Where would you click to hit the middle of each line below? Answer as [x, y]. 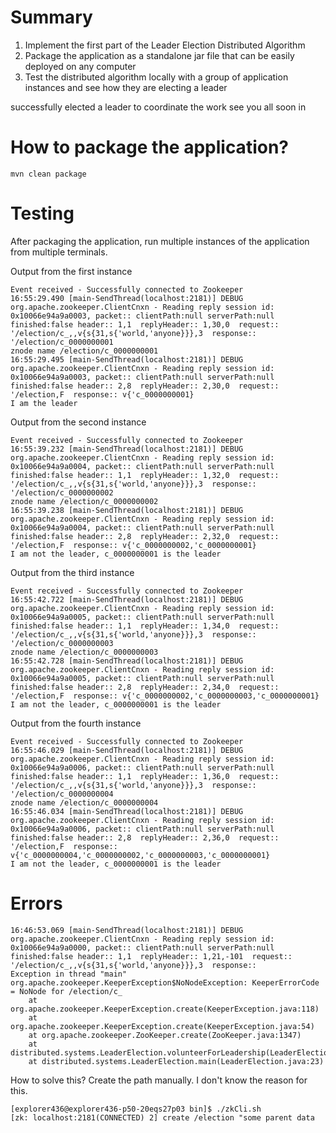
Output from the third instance [72, 572]
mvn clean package [48, 174]
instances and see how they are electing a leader [126, 87]
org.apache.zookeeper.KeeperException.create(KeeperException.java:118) [165, 1009]
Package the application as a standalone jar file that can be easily [159, 55]
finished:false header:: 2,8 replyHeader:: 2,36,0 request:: [145, 837]
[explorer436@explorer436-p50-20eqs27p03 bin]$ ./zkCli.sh [136, 1109]
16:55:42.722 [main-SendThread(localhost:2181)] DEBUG [127, 599]
